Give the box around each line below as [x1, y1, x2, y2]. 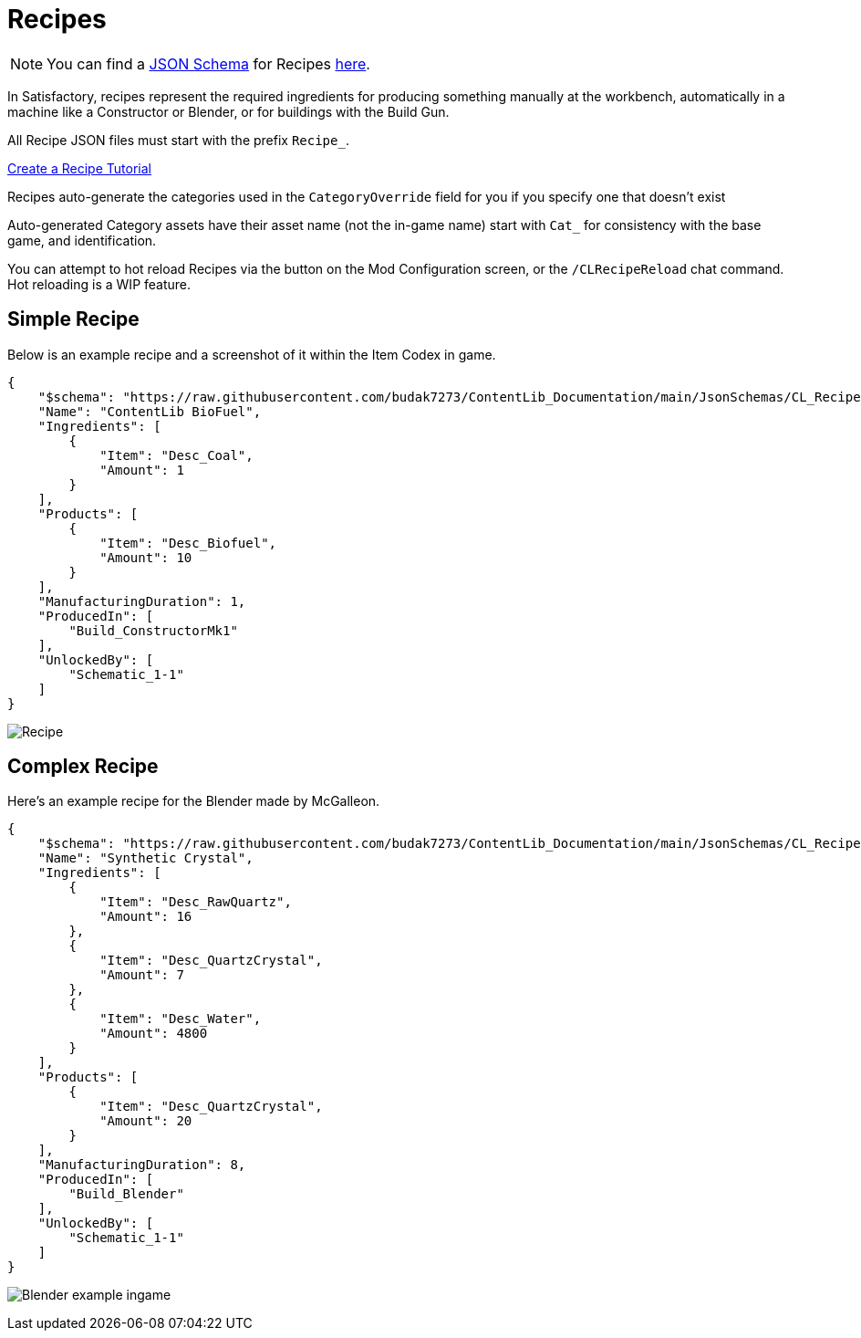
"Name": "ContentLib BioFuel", [37, 403, 262, 419]
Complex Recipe [7, 755, 159, 779]
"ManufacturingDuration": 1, [37, 593, 246, 609]
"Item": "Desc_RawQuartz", [99, 894, 292, 910]
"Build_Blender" [68, 1186, 184, 1202]
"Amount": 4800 [99, 1026, 208, 1041]
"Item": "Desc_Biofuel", [99, 535, 277, 550]
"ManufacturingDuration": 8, [37, 1157, 246, 1173]
